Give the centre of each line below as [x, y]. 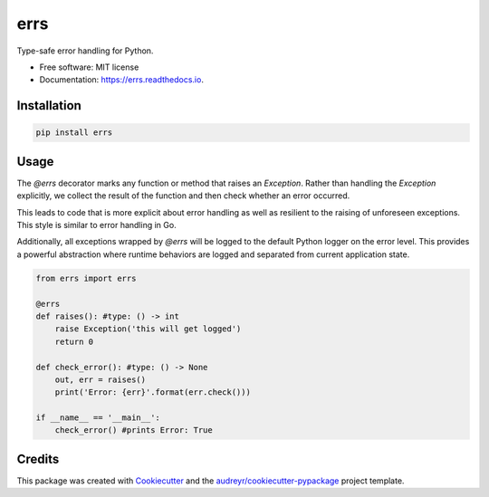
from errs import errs [86, 278]
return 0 [74, 341]
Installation [49, 105]
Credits [38, 459]
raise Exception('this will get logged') [148, 329]
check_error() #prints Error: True [134, 430]
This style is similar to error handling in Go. [96, 225]
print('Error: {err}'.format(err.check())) [153, 392]
